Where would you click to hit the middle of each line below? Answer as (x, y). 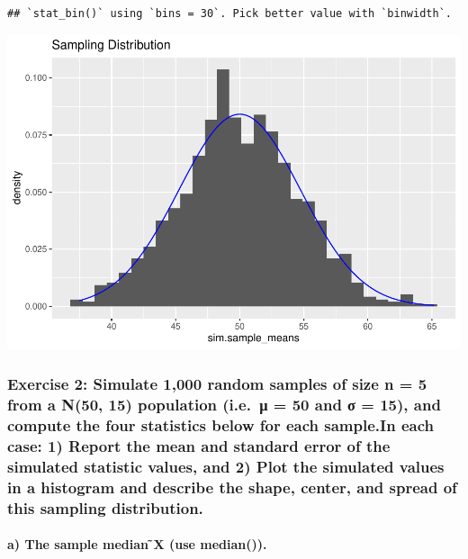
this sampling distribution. (105, 507)
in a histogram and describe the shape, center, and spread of (232, 487)
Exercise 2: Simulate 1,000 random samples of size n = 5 (217, 384)
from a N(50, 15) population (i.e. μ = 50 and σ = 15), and (224, 404)
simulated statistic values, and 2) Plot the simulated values (226, 466)
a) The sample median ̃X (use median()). (137, 544)
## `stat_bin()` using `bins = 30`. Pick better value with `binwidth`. (229, 14)
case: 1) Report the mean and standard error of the (199, 445)
